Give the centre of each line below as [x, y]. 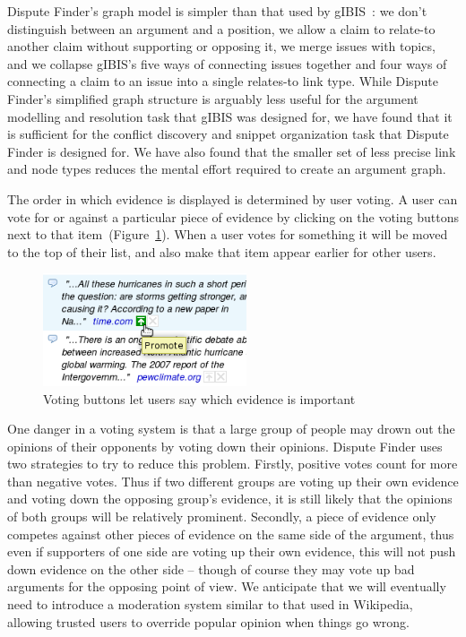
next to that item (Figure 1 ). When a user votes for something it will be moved [228, 234]
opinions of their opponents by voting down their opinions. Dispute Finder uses [225, 446]
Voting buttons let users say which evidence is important [199, 398]
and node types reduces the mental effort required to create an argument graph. [227, 169]
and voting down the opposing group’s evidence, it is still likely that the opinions [230, 499]
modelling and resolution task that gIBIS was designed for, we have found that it [230, 116]
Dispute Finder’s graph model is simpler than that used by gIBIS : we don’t [217, 11]
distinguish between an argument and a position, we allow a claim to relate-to [221, 28]
